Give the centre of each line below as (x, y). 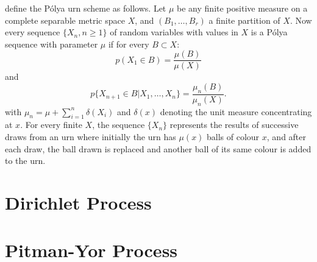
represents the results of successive (234, 125)
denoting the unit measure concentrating (236, 111)
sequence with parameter (52, 44)
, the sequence (119, 125)
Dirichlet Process (78, 203)
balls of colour (233, 137)
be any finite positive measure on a (242, 8)
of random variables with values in (174, 32)
